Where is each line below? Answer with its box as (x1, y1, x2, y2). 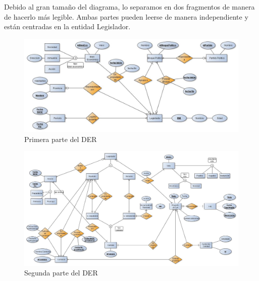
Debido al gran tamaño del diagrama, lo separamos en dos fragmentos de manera (4, 2, 255, 12)
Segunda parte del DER (24, 267, 98, 278)
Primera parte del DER (24, 133, 97, 144)
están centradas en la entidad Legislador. (4, 21, 131, 32)
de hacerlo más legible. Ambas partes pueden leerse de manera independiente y (4, 11, 248, 22)
